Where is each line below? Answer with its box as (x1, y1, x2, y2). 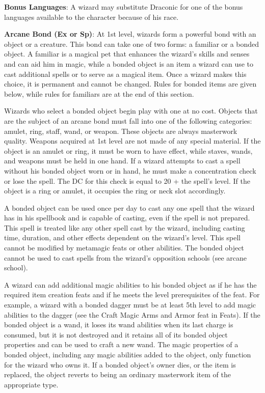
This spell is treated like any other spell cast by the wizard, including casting (4, 222, 245, 233)
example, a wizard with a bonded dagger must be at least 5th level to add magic (4, 299, 256, 310)
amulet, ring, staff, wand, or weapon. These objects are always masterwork (4, 125, 237, 136)
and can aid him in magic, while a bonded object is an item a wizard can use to (4, 58, 254, 69)
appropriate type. (4, 379, 59, 389)
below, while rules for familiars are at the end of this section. (4, 88, 194, 99)
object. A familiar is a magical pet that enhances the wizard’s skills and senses (4, 48, 250, 59)
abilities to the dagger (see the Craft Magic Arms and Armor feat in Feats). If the (4, 309, 260, 320)
